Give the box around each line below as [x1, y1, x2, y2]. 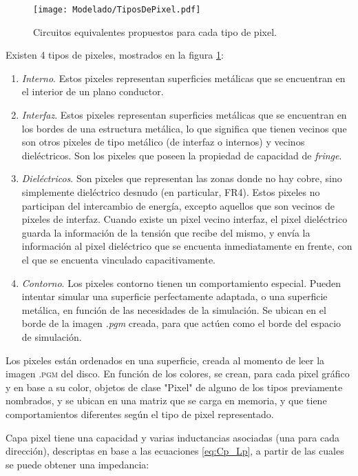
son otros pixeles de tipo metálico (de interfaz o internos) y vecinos [21, 135, 305, 149]
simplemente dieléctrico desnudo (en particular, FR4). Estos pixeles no [21, 185, 320, 199]
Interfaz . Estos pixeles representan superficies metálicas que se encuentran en [21, 108, 347, 122]
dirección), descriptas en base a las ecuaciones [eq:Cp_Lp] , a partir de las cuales [6, 444, 344, 458]
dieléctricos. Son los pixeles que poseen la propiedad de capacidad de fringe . [21, 148, 342, 162]
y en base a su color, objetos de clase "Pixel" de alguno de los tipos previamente [6, 379, 343, 394]
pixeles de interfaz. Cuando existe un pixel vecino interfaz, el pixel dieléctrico [21, 212, 348, 226]
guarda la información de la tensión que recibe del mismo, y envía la [21, 225, 310, 239]
